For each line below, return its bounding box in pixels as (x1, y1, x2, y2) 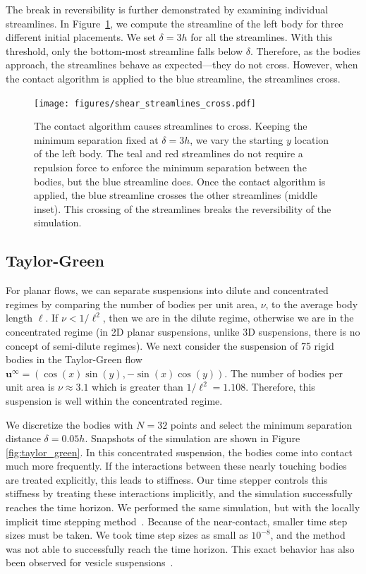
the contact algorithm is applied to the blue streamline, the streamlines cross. (6, 71, 341, 85)
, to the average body (265, 296, 358, 311)
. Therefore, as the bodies (250, 43, 361, 58)
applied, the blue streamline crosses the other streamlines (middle (34, 188, 317, 202)
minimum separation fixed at (34, 132, 159, 147)
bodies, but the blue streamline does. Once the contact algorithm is (34, 173, 326, 188)
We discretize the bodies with (6, 417, 133, 432)
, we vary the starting (190, 132, 283, 147)
